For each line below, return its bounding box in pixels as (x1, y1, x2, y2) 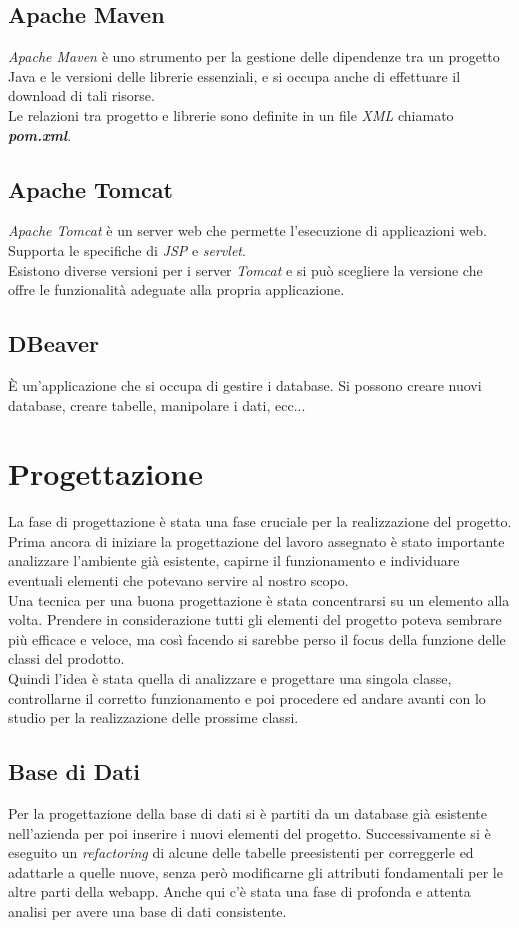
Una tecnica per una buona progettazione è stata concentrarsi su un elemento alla (8, 589, 510, 610)
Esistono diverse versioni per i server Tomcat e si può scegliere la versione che (8, 259, 483, 280)
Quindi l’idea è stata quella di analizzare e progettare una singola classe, (8, 668, 452, 689)
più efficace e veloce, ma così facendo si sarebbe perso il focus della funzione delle (8, 628, 506, 649)
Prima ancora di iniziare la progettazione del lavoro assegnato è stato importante (8, 530, 505, 551)
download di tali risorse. (8, 85, 155, 106)
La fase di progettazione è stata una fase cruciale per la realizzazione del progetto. (8, 511, 512, 532)
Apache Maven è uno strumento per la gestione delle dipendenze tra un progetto (8, 46, 500, 67)
